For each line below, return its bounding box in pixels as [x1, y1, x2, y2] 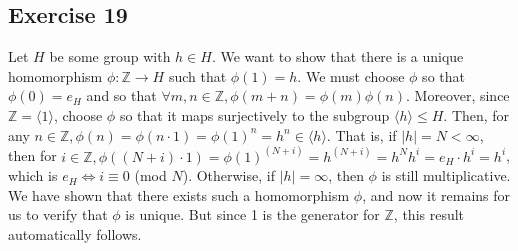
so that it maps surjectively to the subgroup [119, 104, 390, 125]
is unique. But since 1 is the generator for [125, 204, 380, 225]
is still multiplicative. [381, 165, 511, 186]
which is [8, 165, 58, 186]
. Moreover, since [405, 85, 510, 106]
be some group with [49, 46, 171, 67]
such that [168, 65, 227, 86]
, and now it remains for [362, 184, 511, 205]
